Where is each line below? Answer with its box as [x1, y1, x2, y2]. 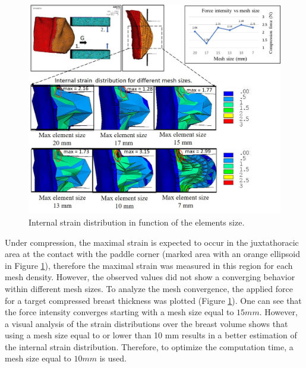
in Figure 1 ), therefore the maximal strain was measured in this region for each [5, 259, 293, 271]
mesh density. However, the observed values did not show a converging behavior [5, 271, 295, 283]
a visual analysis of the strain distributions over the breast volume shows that [5, 317, 288, 329]
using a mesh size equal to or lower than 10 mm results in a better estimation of [5, 329, 297, 341]
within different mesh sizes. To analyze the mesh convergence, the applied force [5, 282, 293, 294]
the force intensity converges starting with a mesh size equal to [5, 306, 234, 318]
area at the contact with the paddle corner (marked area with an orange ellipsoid [5, 248, 300, 260]
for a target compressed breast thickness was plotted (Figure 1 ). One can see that [5, 294, 302, 306]
